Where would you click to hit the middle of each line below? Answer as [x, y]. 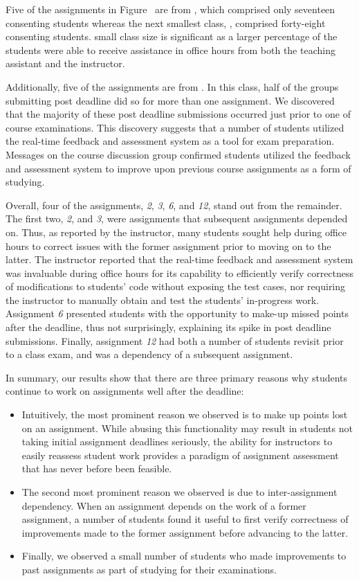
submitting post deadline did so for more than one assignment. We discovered [170, 100]
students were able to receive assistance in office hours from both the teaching [171, 50]
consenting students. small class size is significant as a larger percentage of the [172, 36]
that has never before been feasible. [97, 468]
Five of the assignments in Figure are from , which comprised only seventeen [171, 9]
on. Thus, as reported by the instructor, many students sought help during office [176, 232]
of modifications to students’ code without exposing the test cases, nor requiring [176, 286]
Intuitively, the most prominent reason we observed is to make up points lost [185, 414]
